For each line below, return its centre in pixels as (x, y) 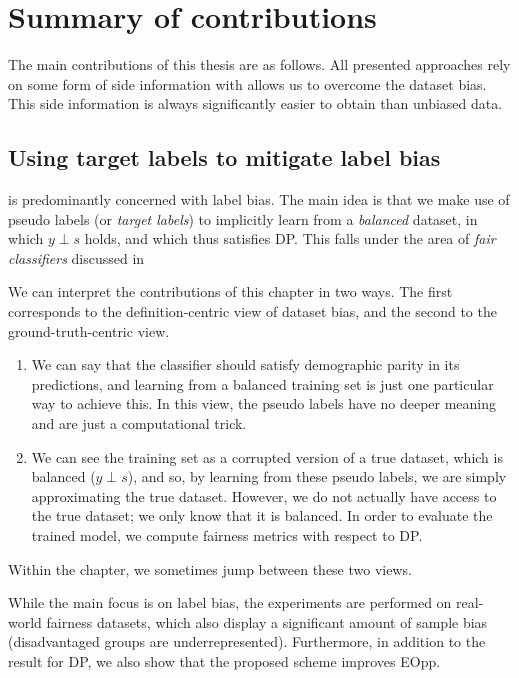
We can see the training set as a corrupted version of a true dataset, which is (267, 456)
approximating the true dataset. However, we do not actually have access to (264, 495)
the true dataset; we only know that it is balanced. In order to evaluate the (262, 515)
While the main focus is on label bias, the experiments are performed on (230, 602)
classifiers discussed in (76, 257)
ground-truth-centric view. (89, 330)
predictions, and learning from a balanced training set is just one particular (262, 383)
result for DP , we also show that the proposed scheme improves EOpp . (224, 660)
